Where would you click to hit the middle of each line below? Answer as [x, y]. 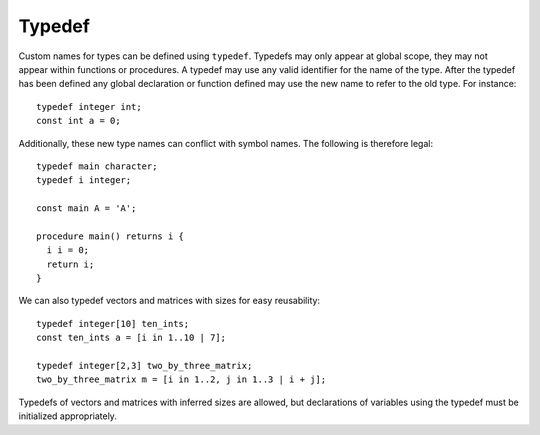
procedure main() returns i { [110, 236]
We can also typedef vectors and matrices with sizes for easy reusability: [169, 301]
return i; [70, 264]
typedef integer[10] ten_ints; [113, 323]
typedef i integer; [84, 180]
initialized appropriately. [67, 416]
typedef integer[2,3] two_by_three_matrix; [144, 365]
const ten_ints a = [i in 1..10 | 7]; [131, 338]
